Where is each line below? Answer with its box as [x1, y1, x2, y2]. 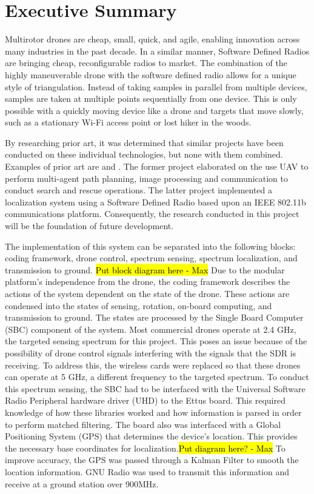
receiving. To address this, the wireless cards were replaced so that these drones [5, 358, 301, 371]
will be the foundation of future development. [5, 219, 174, 232]
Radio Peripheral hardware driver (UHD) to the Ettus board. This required [5, 394, 286, 407]
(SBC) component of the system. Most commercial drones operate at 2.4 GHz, [5, 322, 296, 335]
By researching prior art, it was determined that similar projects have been [5, 136, 284, 149]
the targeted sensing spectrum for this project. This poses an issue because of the [5, 335, 307, 347]
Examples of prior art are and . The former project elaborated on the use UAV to [5, 160, 309, 173]
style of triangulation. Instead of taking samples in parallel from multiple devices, [5, 80, 307, 93]
